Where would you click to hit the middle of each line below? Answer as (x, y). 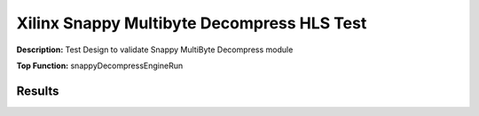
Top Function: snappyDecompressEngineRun (100, 66)
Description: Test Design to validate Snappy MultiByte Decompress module (155, 50)
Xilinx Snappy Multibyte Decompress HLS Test (192, 23)
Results (38, 91)
